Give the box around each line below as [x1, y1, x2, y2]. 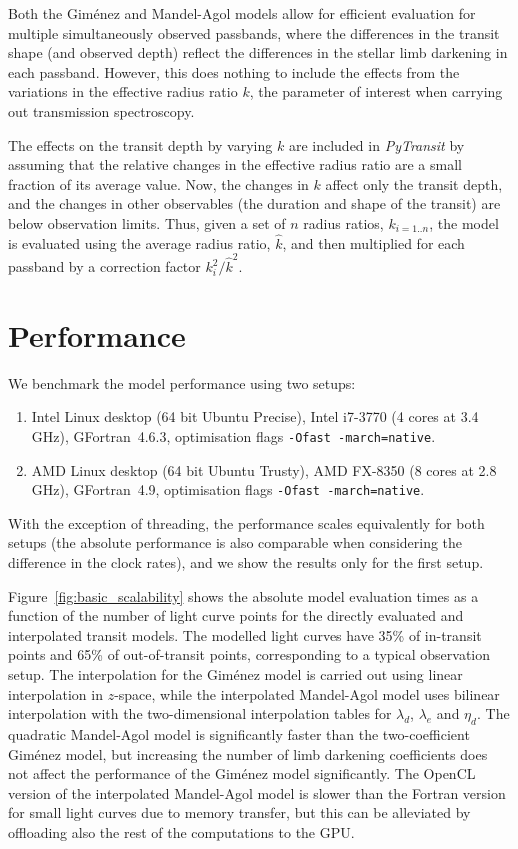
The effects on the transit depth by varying [8, 134, 273, 155]
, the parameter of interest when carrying [249, 81, 503, 102]
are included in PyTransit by [288, 134, 465, 155]
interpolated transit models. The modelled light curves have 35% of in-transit [8, 624, 482, 645]
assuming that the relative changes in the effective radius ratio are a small [8, 154, 462, 175]
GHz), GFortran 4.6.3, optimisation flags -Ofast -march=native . [31, 425, 436, 446]
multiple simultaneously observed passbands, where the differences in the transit [8, 22, 500, 43]
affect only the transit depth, [325, 173, 503, 194]
